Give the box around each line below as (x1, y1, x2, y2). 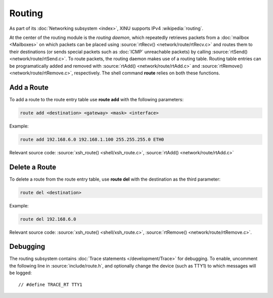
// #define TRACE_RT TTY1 (18, 281, 83, 287)
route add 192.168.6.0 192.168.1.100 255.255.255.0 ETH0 (20, 137, 164, 142)
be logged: (9, 270, 32, 276)
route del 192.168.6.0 (20, 216, 76, 222)
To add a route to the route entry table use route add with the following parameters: (9, 96, 184, 102)
